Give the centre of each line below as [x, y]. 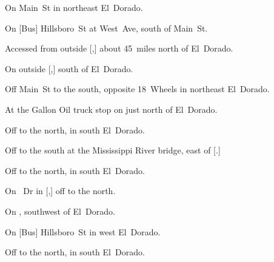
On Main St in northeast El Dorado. [74, 7]
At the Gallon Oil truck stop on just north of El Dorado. [111, 109]
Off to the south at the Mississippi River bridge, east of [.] [113, 150]
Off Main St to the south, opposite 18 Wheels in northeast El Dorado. [137, 89]
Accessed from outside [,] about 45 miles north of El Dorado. [119, 48]
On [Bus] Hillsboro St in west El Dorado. [83, 231]
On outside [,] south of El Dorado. [69, 68]
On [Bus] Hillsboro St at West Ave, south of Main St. [106, 28]
